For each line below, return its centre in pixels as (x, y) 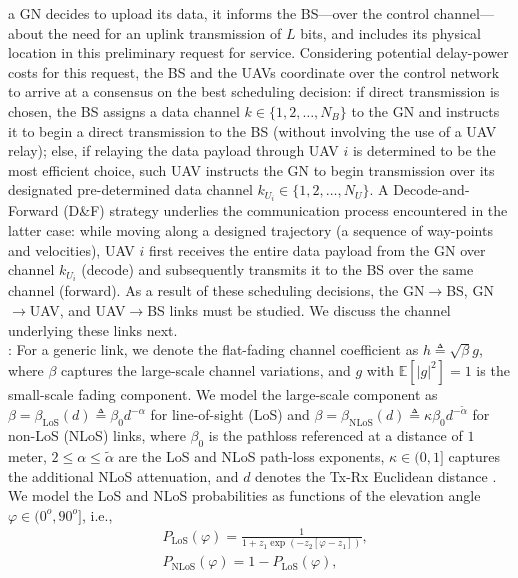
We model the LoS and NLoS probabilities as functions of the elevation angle (244, 495)
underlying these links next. (93, 329)
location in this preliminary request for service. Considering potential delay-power (258, 52)
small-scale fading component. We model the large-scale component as (223, 393)
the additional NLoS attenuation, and (123, 475)
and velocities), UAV (71, 249)
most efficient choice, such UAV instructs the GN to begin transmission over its (251, 169)
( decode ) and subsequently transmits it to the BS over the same (277, 269)
